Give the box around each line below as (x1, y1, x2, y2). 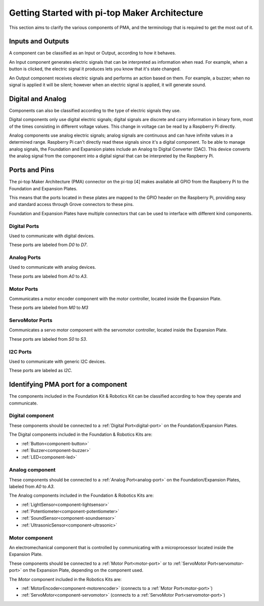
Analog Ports (9, 254, 41, 261)
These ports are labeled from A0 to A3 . (9, 273, 88, 279)
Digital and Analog (9, 95, 66, 103)
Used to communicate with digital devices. (9, 233, 95, 239)
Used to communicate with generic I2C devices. (9, 358, 106, 364)
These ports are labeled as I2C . (9, 368, 73, 374)
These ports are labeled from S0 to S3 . (9, 336, 88, 342)
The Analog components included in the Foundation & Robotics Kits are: (9, 493, 154, 499)
